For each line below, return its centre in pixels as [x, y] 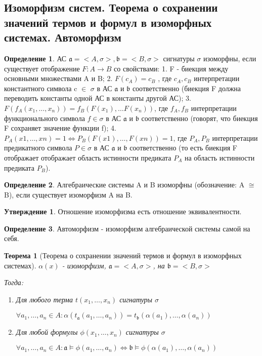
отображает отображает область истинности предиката [88, 157]
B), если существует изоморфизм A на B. [68, 194]
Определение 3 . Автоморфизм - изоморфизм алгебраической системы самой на [127, 228]
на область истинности [220, 157]
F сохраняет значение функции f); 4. [60, 128]
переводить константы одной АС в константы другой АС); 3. [98, 98]
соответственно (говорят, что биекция [200, 118]
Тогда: [14, 282]
